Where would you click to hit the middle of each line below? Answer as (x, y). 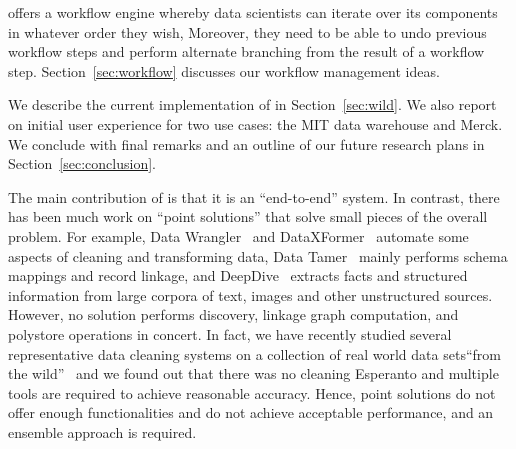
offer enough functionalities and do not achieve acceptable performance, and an (251, 412)
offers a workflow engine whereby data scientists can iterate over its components (253, 12)
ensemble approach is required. (102, 431)
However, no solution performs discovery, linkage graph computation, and (233, 314)
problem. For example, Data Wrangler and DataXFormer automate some (238, 235)
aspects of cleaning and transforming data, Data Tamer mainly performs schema (258, 255)
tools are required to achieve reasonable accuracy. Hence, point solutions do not (252, 392)
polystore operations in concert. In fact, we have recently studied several (230, 333)
